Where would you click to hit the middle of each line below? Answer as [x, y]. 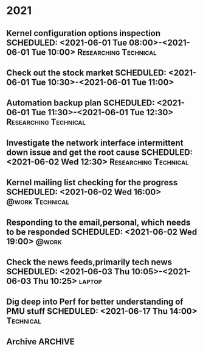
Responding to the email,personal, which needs [98, 222]
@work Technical [38, 202]
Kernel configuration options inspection [84, 33]
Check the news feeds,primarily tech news [89, 262]
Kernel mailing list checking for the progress [92, 183]
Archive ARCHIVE [40, 342]
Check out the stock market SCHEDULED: [87, 73]
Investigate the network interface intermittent [95, 143]
